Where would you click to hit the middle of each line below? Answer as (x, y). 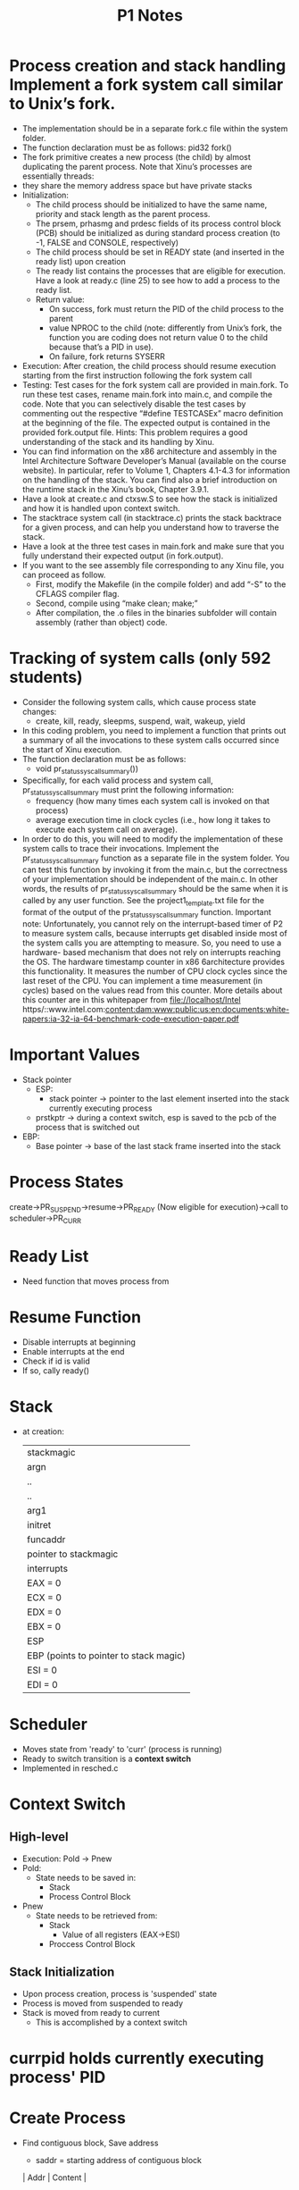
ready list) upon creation (81, 261)
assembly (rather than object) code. (101, 622)
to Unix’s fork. (62, 104)
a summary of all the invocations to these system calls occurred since (150, 740)
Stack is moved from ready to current (91, 2012)
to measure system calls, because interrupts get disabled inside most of (154, 933)
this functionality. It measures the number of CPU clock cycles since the (155, 971)
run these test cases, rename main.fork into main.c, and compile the (147, 394)
